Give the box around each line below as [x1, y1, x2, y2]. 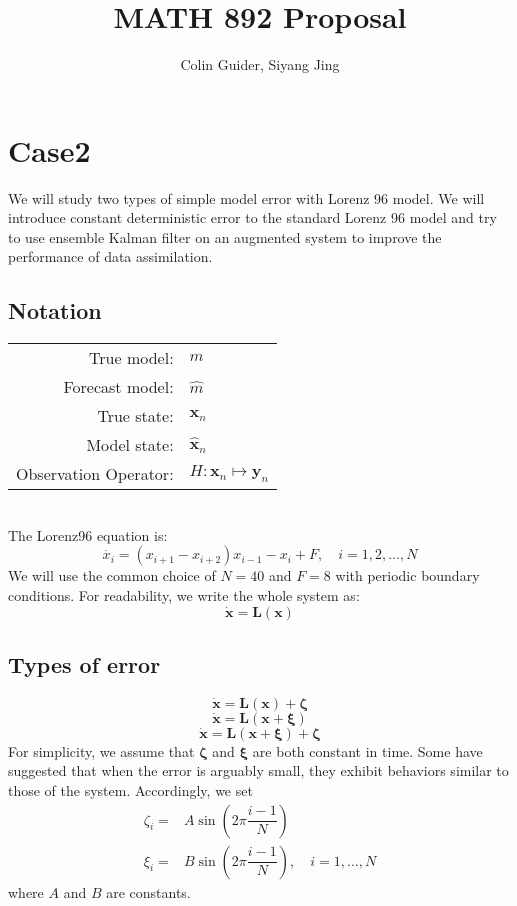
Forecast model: [63, 375, 174, 399]
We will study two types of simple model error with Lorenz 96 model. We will [8, 187, 485, 208]
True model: [89, 346, 174, 370]
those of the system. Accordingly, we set [8, 780, 253, 800]
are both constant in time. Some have [252, 740, 483, 761]
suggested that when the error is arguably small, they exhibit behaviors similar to [8, 760, 509, 781]
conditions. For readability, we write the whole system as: [8, 585, 360, 606]
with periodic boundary [335, 565, 480, 586]
